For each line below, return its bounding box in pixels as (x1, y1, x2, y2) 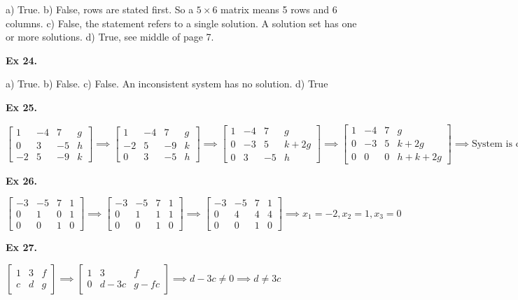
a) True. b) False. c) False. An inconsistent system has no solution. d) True (6, 76, 328, 91)
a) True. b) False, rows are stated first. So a (6, 2, 194, 16)
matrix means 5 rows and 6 (220, 2, 337, 16)
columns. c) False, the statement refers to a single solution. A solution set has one (6, 15, 357, 30)
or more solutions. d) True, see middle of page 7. (6, 29, 214, 44)
